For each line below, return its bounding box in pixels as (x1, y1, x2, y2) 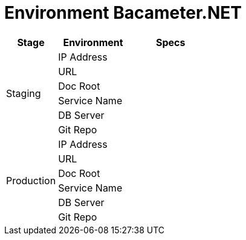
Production (6, 174, 56, 187)
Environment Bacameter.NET (4, 2, 242, 23)
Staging (6, 87, 41, 99)
